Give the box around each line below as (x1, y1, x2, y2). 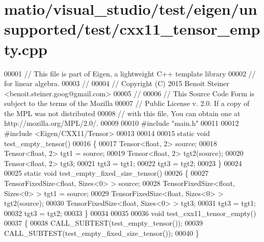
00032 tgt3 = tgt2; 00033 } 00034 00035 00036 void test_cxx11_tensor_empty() (4, 207, 256, 218)
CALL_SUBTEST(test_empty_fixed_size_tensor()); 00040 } (4, 228, 199, 238)
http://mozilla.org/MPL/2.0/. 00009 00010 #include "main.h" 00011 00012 (4, 118, 239, 128)
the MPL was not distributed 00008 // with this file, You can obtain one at (4, 107, 241, 118)
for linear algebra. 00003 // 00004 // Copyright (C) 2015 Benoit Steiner (4, 78, 229, 89)
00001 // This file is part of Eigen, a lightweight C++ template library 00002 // (4, 68, 256, 78)
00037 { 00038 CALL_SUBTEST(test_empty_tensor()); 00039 (4, 218, 203, 228)
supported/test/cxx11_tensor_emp (4, 18, 260, 39)
